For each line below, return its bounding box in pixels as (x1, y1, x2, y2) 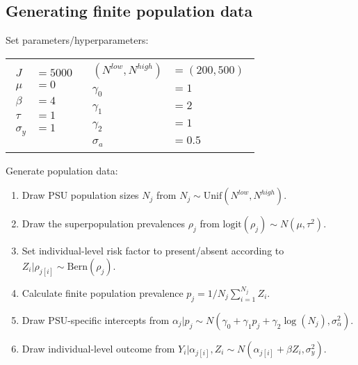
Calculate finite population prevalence (22, 285, 184, 300)
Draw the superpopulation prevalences (22, 216, 186, 231)
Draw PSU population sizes (22, 188, 139, 202)
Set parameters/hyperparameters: (6, 33, 149, 47)
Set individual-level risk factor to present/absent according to (22, 243, 284, 258)
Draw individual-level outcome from (22, 341, 175, 355)
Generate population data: (6, 163, 118, 177)
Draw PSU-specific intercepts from (22, 312, 170, 327)
